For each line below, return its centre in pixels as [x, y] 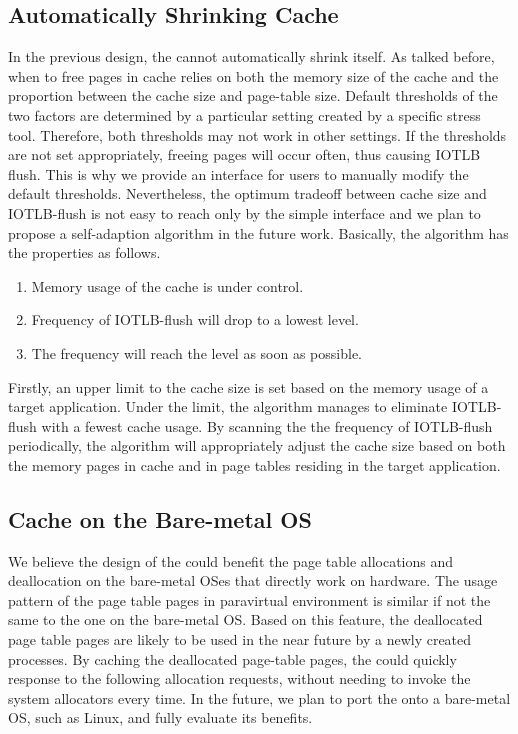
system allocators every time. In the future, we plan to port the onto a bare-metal [259, 697]
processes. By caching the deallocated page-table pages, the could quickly [232, 658]
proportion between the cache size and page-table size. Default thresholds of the [253, 95]
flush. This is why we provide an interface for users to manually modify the [238, 173]
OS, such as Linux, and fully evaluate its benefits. [160, 717]
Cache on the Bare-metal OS [160, 518]
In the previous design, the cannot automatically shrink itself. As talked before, [251, 56]
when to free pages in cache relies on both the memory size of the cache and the [253, 75]
